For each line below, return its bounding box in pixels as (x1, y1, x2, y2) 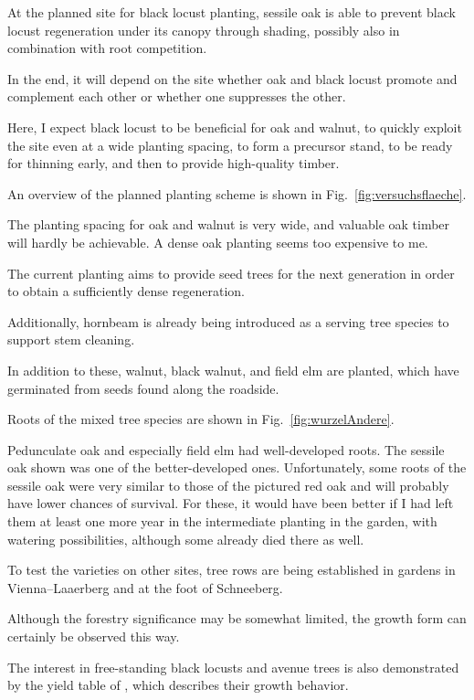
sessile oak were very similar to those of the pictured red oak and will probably (7, 475, 449, 494)
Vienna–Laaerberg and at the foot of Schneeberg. (7, 578, 283, 597)
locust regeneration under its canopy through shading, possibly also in (7, 20, 400, 39)
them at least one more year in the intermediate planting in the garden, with (7, 512, 437, 531)
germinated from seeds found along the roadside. (7, 378, 279, 398)
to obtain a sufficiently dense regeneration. (7, 281, 246, 301)
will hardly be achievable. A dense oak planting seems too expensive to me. (7, 232, 428, 251)
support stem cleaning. (7, 330, 135, 349)
